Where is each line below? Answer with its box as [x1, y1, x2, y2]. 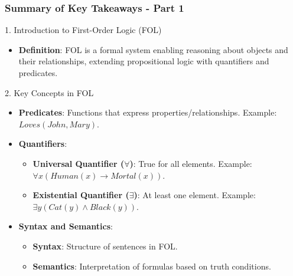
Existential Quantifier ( [32, 189, 129, 201]
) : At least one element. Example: [134, 189, 256, 201]
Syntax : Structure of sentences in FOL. [32, 239, 178, 252]
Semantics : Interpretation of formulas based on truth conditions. [32, 259, 271, 272]
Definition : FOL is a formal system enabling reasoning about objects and [18, 43, 288, 55]
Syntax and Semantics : [18, 220, 113, 232]
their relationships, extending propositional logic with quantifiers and [18, 55, 269, 67]
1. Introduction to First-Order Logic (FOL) [5, 24, 162, 36]
